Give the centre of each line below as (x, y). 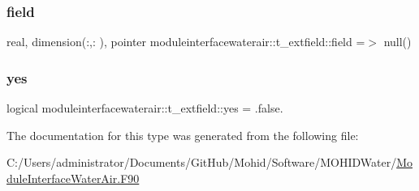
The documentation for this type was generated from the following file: (183, 135)
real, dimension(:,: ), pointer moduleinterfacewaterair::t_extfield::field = (186, 42)
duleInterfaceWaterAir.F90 (73, 178)
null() (397, 42)
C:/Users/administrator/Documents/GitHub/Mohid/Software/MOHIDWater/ (202, 162)
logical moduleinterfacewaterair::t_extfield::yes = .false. (145, 108)
